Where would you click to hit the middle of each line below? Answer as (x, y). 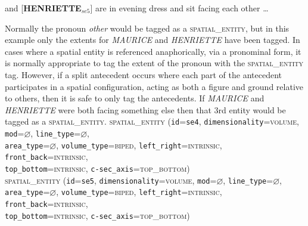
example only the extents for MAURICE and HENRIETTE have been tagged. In (153, 40)
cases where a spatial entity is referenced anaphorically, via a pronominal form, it (153, 51)
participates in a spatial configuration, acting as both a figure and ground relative (154, 86)
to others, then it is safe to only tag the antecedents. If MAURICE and (135, 98)
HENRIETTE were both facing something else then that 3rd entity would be (145, 109)
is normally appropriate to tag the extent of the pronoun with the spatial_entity (154, 63)
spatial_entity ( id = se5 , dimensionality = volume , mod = (111, 180)
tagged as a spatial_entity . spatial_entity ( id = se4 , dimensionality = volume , (152, 121)
